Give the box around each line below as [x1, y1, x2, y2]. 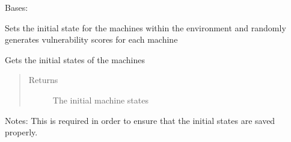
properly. [5, 126, 38, 138]
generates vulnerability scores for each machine [5, 33, 178, 46]
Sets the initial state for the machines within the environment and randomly [5, 21, 286, 34]
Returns [28, 73, 58, 86]
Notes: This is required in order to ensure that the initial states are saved [5, 114, 275, 126]
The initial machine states [52, 93, 149, 106]
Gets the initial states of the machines [5, 53, 145, 66]
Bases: [5, 1, 28, 13]
